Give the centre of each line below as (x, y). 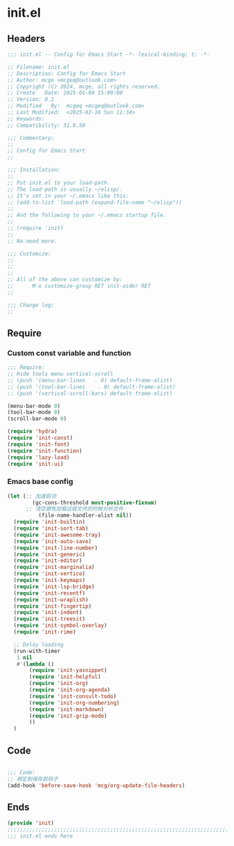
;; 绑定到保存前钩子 (33, 779)
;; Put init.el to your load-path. (59, 182)
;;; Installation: (34, 170)
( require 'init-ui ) (36, 464)
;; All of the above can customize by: (65, 280)
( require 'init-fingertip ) (53, 606)
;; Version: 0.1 (31, 100)
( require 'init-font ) (39, 444)
